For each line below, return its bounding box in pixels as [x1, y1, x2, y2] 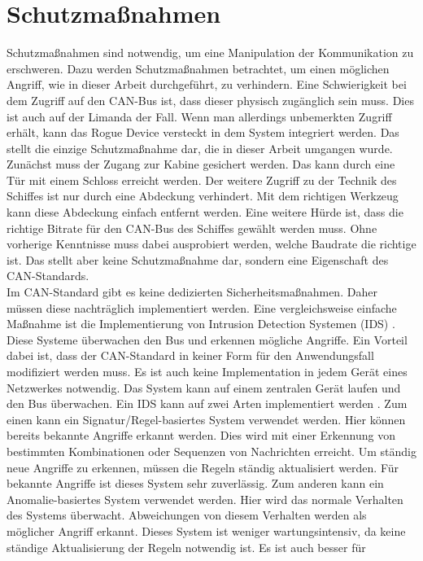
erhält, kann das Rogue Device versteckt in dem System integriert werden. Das [7, 124, 399, 141]
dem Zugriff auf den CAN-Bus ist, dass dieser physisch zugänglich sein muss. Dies [7, 91, 414, 108]
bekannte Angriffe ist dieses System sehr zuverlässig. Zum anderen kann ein [7, 475, 384, 492]
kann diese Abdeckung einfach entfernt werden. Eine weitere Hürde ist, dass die [7, 204, 403, 221]
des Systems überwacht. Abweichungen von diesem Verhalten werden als [7, 506, 367, 524]
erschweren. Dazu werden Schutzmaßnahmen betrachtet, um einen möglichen [7, 59, 390, 77]
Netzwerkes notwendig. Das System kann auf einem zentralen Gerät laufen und [7, 379, 401, 396]
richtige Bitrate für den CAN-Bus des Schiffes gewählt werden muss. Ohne [7, 219, 377, 236]
